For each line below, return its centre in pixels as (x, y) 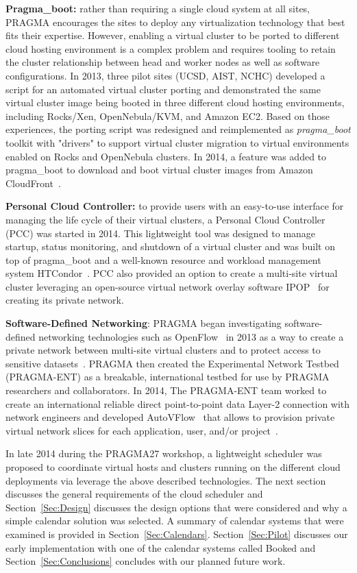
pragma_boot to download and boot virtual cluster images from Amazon (159, 170)
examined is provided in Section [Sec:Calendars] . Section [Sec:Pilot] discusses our (177, 534)
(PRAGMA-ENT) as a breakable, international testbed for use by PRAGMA (168, 377)
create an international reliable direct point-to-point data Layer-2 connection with (178, 403)
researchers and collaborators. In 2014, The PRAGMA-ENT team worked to (166, 390)
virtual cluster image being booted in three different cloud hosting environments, (175, 102)
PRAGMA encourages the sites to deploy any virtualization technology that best (175, 22)
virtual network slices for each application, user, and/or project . (142, 430)
